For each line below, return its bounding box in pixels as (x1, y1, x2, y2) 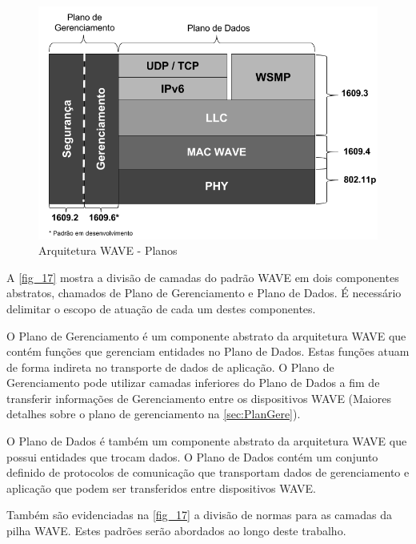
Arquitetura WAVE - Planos (38, 242, 178, 259)
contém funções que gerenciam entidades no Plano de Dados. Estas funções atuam (6, 343, 410, 360)
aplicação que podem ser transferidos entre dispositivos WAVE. (6, 479, 316, 496)
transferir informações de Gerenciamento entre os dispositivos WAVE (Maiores (6, 389, 391, 406)
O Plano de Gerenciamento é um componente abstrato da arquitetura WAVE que (6, 327, 406, 344)
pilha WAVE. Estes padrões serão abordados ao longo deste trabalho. (6, 522, 346, 539)
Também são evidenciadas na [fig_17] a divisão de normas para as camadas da (6, 506, 392, 523)
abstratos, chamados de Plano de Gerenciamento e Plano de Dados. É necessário (6, 284, 402, 301)
